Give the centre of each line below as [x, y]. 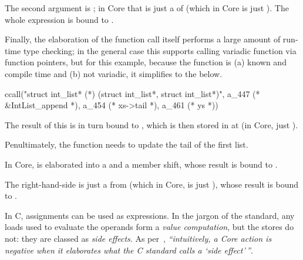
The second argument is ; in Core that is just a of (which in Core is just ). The [147, 8]
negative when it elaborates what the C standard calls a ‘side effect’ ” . [129, 250]
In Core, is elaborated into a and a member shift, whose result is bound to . [141, 164]
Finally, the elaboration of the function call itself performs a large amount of [143, 39]
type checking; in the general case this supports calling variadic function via [160, 50]
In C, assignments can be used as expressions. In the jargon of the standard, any [150, 215]
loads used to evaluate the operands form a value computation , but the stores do [149, 227]
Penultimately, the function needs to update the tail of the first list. [127, 144]
